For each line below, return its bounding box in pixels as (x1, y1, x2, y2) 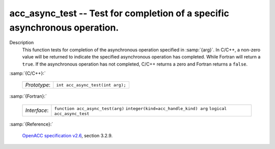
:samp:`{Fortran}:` (9, 93, 47, 99)
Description (9, 40, 34, 46)
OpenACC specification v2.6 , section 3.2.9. (22, 133, 113, 139)
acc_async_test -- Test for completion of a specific (9, 8, 229, 19)
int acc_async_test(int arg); (56, 82, 126, 87)
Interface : (25, 107, 49, 114)
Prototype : (25, 81, 51, 88)
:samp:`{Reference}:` (9, 121, 53, 127)
